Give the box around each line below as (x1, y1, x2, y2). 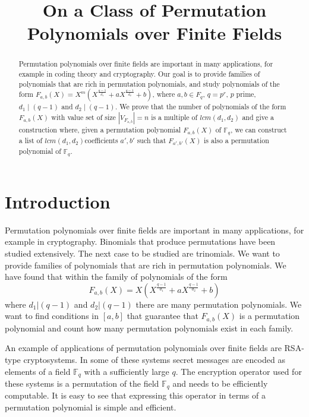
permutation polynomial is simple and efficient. (5, 401, 176, 413)
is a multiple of (151, 112, 198, 122)
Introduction (5, 189, 111, 213)
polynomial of (18, 146, 61, 156)
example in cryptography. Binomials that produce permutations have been (5, 235, 276, 248)
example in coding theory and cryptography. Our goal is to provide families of (18, 69, 260, 79)
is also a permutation (203, 135, 269, 145)
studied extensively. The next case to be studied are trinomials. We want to (5, 247, 280, 259)
